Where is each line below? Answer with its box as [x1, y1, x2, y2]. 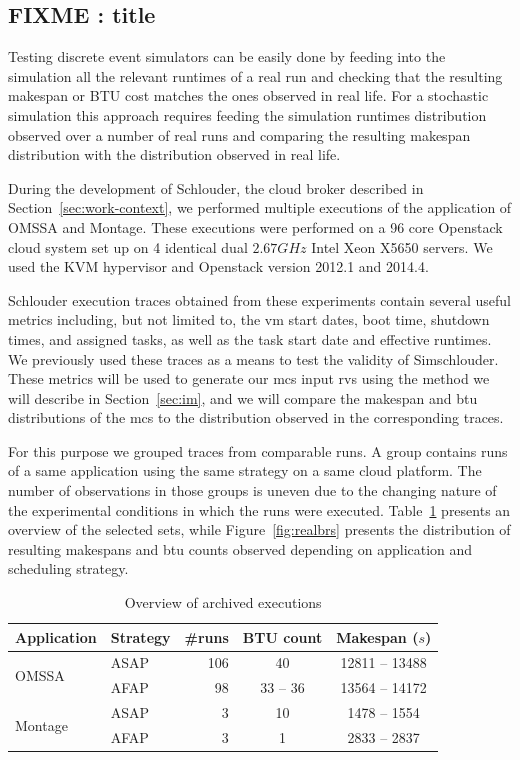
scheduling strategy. [8, 558, 129, 579]
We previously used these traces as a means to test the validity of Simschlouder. [8, 348, 499, 369]
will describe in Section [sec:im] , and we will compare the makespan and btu [8, 387, 478, 408]
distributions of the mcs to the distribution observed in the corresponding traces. [8, 407, 504, 428]
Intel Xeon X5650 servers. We [311, 236, 493, 257]
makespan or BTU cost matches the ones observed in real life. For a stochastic [8, 85, 489, 106]
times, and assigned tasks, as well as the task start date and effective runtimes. [8, 328, 492, 349]
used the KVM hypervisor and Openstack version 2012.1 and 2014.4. [8, 256, 429, 277]
